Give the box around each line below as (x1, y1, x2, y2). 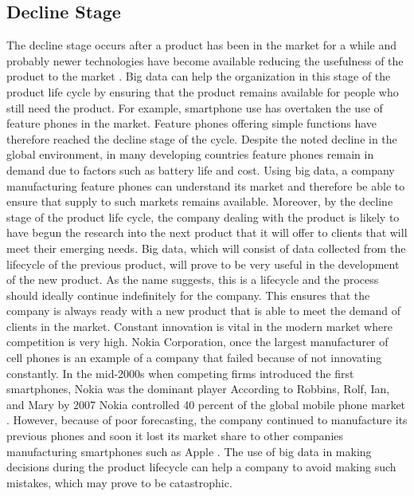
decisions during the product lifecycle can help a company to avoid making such (6, 459, 396, 475)
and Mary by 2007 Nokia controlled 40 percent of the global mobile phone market (6, 396, 406, 412)
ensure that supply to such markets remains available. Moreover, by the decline (6, 193, 393, 210)
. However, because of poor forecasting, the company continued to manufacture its (6, 411, 408, 428)
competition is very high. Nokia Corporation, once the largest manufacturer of (6, 333, 389, 350)
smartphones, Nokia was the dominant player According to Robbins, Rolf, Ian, (6, 380, 390, 397)
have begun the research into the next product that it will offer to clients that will (6, 224, 408, 241)
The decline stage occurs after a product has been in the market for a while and (6, 37, 397, 53)
